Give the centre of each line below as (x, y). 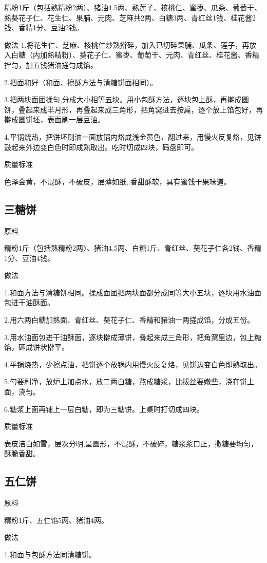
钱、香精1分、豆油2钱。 (44, 27)
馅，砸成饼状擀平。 (36, 347)
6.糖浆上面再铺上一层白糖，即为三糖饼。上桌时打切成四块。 (104, 409)
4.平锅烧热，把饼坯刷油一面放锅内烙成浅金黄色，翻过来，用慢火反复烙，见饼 (133, 136)
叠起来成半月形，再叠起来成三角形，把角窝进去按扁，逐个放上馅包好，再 (140, 109)
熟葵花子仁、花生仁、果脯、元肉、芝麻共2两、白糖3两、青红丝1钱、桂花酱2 (130, 17)
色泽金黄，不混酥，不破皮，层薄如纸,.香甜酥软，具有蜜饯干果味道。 (118, 181)
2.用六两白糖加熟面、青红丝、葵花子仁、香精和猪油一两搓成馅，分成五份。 (129, 320)
